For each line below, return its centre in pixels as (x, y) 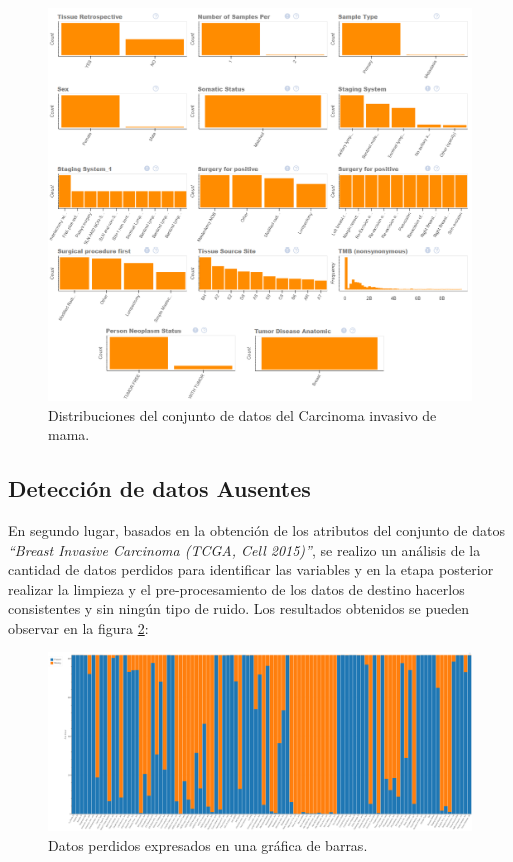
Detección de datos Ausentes (159, 488)
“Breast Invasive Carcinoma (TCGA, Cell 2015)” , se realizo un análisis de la (244, 549)
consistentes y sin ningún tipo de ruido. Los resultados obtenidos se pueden (239, 608)
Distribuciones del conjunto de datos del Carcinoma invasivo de (242, 414)
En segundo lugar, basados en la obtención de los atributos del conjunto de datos (256, 529)
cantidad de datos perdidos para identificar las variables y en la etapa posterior (251, 569)
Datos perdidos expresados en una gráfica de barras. (208, 844)
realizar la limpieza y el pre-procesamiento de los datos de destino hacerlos (236, 588)
